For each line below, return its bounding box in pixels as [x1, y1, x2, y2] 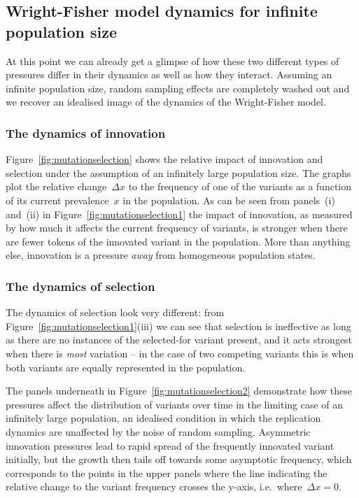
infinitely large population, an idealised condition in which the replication [6, 411, 321, 425]
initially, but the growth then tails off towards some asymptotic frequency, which [6, 452, 352, 467]
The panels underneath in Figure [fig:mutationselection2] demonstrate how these [6, 383, 352, 398]
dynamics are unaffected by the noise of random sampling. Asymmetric [6, 424, 311, 439]
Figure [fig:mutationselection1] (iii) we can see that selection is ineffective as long [6, 318, 351, 333]
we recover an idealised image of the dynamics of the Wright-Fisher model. [6, 94, 326, 109]
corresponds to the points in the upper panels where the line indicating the [6, 465, 328, 480]
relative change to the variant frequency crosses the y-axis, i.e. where [6, 479, 302, 494]
